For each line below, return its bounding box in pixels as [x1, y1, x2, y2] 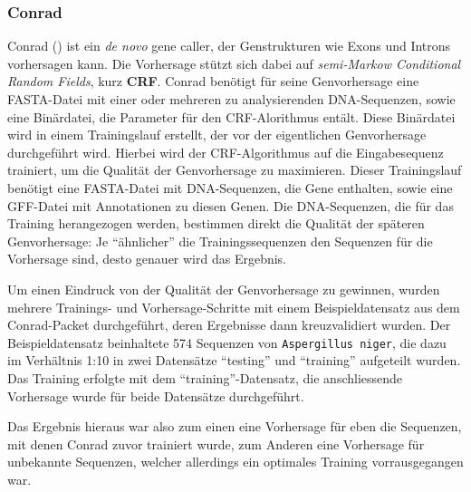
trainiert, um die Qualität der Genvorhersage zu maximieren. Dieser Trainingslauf [7, 160, 462, 179]
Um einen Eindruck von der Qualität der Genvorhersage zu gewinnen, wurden [7, 279, 440, 298]
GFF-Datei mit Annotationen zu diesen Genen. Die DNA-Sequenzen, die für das [7, 196, 454, 215]
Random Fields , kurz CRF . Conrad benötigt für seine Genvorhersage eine [7, 72, 419, 91]
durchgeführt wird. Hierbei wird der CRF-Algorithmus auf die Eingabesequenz [7, 142, 444, 161]
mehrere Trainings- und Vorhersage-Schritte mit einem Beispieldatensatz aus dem [7, 297, 460, 316]
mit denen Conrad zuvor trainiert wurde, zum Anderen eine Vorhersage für [7, 434, 425, 453]
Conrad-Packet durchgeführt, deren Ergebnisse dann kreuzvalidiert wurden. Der [7, 315, 451, 334]
